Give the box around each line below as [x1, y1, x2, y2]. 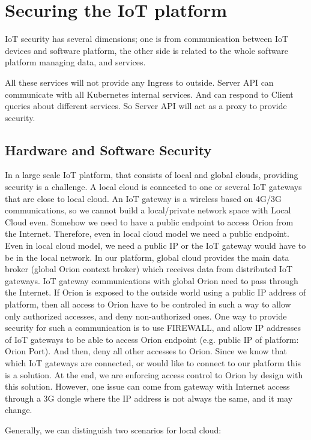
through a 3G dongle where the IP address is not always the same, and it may [5, 391, 293, 404]
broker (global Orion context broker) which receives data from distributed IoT [5, 263, 293, 275]
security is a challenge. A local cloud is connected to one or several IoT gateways [5, 180, 302, 193]
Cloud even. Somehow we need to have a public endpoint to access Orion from [5, 215, 294, 228]
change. [5, 403, 32, 416]
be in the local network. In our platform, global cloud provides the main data [5, 251, 289, 263]
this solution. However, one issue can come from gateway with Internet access [5, 380, 290, 393]
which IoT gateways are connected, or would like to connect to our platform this [5, 356, 301, 369]
